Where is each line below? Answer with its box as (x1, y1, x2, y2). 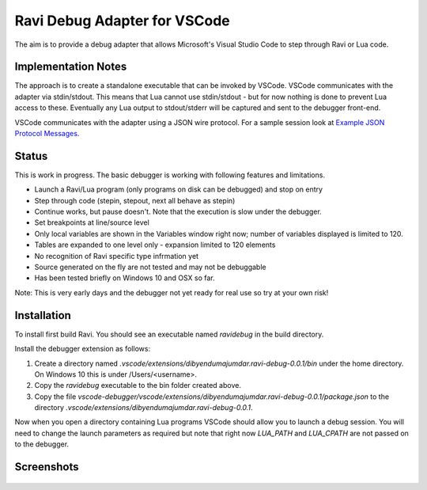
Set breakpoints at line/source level (34, 218, 149, 227)
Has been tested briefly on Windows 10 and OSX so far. (34, 273, 215, 283)
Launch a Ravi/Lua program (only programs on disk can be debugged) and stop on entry (34, 184, 323, 194)
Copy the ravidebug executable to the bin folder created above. (34, 381, 241, 390)
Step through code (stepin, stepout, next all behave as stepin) (34, 196, 236, 205)
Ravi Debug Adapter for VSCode (14, 12, 231, 29)
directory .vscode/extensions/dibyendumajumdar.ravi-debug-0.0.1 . (34, 403, 253, 412)
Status (14, 149, 48, 162)
